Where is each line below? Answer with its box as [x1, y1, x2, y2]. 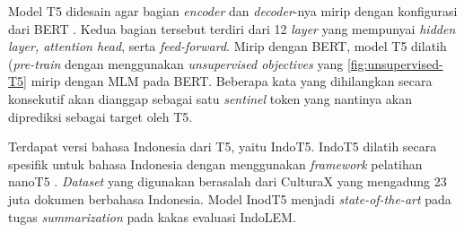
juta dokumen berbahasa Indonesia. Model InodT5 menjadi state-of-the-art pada [8, 189, 451, 208]
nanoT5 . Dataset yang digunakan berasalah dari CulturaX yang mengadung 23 [8, 172, 447, 191]
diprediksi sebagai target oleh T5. [8, 107, 193, 125]
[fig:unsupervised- [346, 54, 443, 73]
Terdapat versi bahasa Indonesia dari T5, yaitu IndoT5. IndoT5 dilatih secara [8, 137, 437, 156]
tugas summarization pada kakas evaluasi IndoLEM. [8, 207, 296, 226]
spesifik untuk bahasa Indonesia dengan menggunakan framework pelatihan [8, 154, 423, 173]
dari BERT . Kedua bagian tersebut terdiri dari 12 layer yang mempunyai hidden [8, 19, 456, 38]
